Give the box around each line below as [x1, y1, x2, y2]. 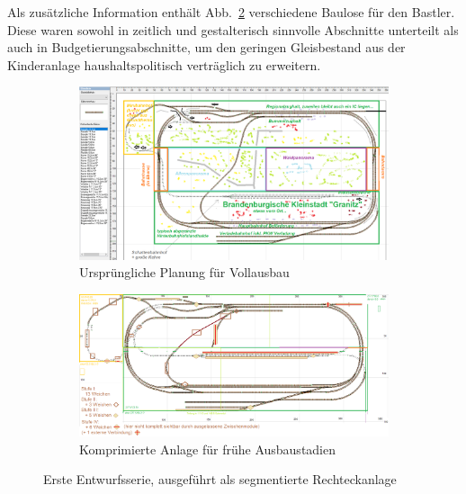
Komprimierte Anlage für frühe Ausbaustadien [79, 439, 336, 458]
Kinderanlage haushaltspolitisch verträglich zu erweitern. [7, 55, 321, 74]
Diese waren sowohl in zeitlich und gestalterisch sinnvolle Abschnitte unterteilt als [7, 20, 459, 39]
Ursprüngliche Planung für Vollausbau [79, 263, 290, 282]
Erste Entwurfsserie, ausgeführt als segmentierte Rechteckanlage [43, 470, 397, 489]
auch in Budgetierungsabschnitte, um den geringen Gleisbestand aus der [7, 38, 406, 57]
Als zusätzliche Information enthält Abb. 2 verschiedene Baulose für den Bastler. [7, 3, 455, 21]
